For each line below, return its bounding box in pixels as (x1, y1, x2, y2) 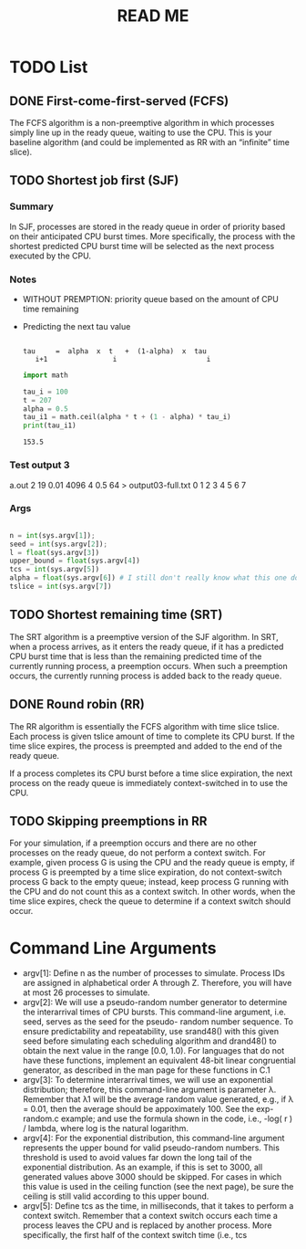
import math (22, 371, 68, 380)
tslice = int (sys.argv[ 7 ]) (9, 582, 112, 592)
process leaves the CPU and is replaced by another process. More (22, 1220, 272, 1231)
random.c (22, 1113, 59, 1124)
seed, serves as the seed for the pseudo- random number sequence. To (22, 1016, 294, 1027)
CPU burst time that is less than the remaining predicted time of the (9, 650, 262, 662)
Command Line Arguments (9, 938, 217, 959)
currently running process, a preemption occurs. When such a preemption (9, 660, 289, 671)
